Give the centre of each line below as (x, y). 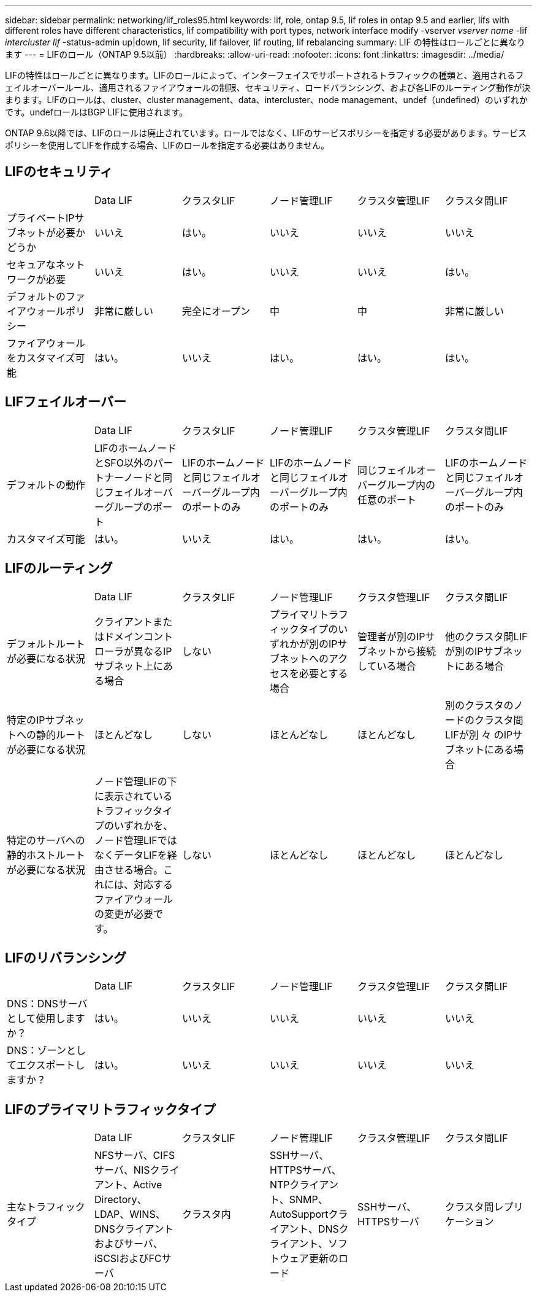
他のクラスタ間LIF (486, 636)
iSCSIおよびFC (128, 1259)
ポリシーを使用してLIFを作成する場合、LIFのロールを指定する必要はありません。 (167, 145)
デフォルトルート (46, 644)
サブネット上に (128, 666)
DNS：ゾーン (37, 1051)
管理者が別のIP (391, 636)
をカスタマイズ (41, 358)
